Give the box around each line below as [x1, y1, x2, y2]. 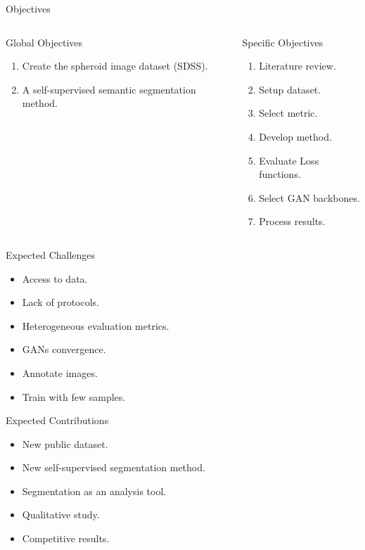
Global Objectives [6, 34, 83, 49]
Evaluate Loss [259, 153, 319, 167]
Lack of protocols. [22, 295, 99, 309]
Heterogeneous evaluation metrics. [22, 318, 169, 333]
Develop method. [259, 129, 332, 143]
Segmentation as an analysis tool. [22, 483, 167, 498]
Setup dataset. [259, 82, 321, 96]
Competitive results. [22, 531, 110, 546]
